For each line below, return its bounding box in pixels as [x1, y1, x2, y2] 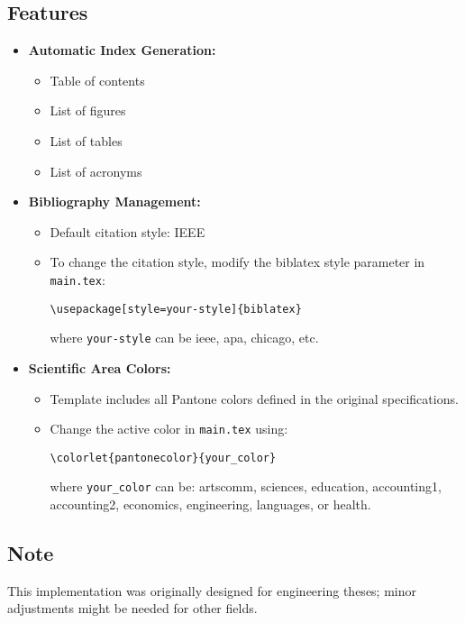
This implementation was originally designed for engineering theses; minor [7, 581, 416, 600]
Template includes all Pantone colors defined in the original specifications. [50, 389, 459, 408]
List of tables [50, 131, 123, 150]
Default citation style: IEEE [50, 222, 205, 241]
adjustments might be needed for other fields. [7, 599, 258, 618]
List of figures [50, 101, 126, 120]
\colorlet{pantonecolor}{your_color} [50, 451, 277, 464]
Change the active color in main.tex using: [50, 419, 288, 438]
